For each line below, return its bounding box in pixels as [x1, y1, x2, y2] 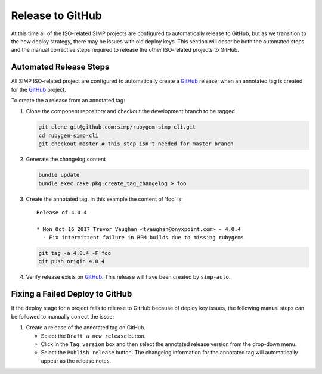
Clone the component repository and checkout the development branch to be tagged [26, 108, 235, 115]
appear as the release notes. [41, 357, 112, 364]
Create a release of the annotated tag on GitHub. [26, 324, 146, 331]
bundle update [38, 172, 80, 179]
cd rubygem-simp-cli [38, 132, 98, 139]
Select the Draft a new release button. [41, 332, 146, 339]
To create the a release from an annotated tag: [11, 97, 125, 104]
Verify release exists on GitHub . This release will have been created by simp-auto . [26, 273, 231, 280]
